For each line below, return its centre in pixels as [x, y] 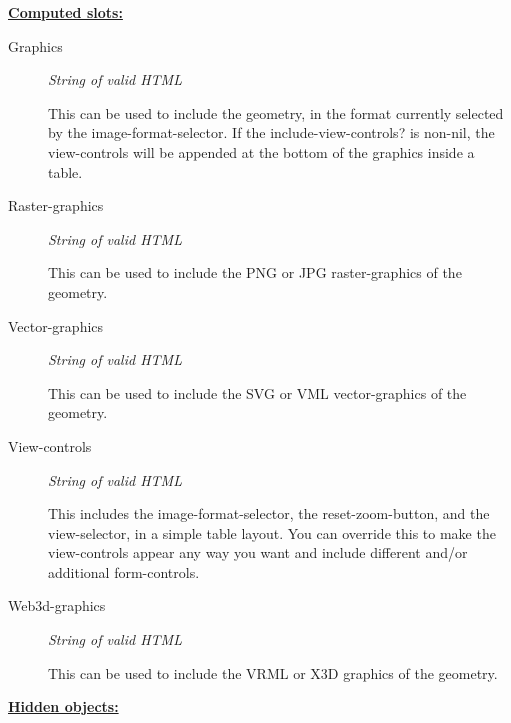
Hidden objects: [63, 706]
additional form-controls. [124, 571]
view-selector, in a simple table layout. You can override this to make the [272, 532]
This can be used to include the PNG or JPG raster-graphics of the [255, 272]
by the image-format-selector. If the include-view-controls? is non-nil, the [271, 132]
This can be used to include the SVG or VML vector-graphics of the [257, 392]
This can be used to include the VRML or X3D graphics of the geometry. [273, 672]
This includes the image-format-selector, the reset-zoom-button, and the [269, 513]
